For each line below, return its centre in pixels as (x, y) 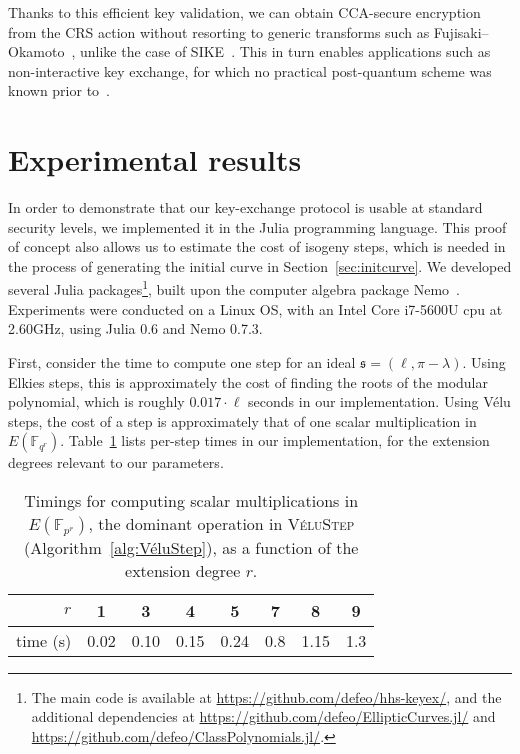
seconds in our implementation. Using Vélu (379, 401)
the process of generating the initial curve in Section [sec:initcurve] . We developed (260, 265)
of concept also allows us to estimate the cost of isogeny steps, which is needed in (257, 246)
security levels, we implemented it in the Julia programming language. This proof (257, 226)
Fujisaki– (461, 31)
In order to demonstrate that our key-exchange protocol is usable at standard (245, 207)
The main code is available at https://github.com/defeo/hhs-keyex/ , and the (266, 696)
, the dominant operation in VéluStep (221, 523)
